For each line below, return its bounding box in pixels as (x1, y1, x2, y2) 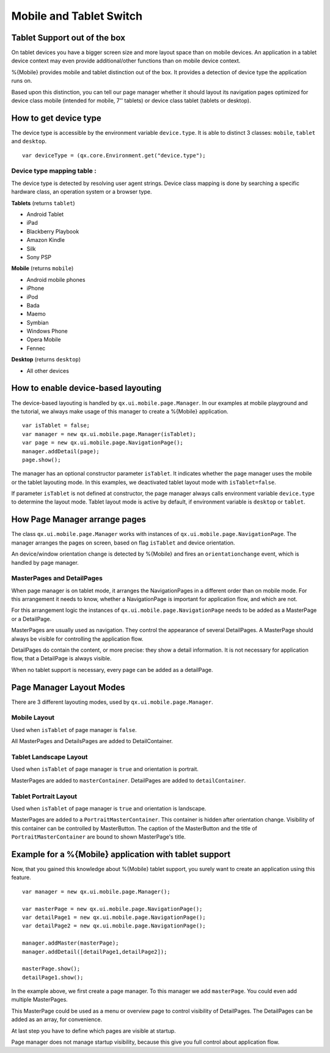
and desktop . (11, 138, 47, 145)
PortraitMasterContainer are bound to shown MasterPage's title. (11, 833, 186, 840)
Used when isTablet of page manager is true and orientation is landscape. (11, 804, 207, 812)
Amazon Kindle (26, 236, 65, 244)
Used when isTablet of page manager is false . (11, 726, 137, 733)
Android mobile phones (26, 276, 86, 283)
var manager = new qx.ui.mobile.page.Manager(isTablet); (22, 431, 197, 437)
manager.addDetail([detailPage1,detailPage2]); (22, 948, 167, 955)
